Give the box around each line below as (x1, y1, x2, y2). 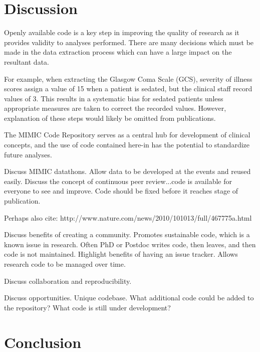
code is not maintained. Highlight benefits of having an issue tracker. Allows (4, 249, 238, 259)
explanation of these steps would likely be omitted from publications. (4, 112, 216, 123)
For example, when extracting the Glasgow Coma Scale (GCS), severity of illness (4, 73, 252, 84)
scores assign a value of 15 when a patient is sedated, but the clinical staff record (4, 83, 252, 94)
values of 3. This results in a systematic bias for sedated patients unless (4, 93, 223, 103)
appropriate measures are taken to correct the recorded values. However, (4, 103, 226, 113)
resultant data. (4, 56, 49, 67)
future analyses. (4, 149, 52, 159)
